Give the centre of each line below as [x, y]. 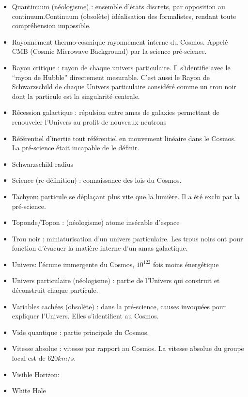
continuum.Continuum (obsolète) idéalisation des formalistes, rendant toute [124, 16]
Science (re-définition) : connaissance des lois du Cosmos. [97, 180]
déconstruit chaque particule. [55, 290]
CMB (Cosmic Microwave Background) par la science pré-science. [109, 51]
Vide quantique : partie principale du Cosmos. [80, 332]
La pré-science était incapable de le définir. [76, 148]
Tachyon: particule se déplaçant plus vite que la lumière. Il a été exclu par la [126, 196]
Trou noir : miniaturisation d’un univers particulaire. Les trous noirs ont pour [127, 238]
